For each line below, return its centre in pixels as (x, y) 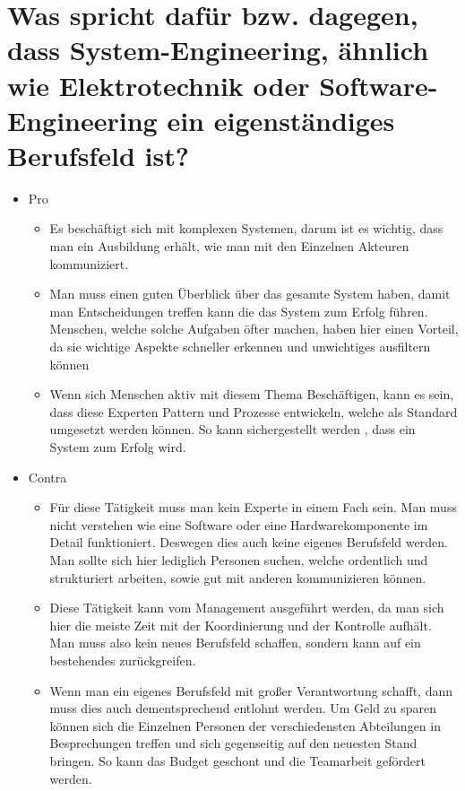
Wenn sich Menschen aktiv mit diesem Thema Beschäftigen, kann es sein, (252, 394)
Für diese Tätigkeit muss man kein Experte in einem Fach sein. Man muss (253, 507)
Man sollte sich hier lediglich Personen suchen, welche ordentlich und (239, 559)
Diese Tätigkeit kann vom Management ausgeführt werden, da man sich (247, 608)
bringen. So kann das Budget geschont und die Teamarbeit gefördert (237, 760)
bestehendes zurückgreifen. (123, 660)
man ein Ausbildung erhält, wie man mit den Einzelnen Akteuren (229, 246)
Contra (47, 477)
